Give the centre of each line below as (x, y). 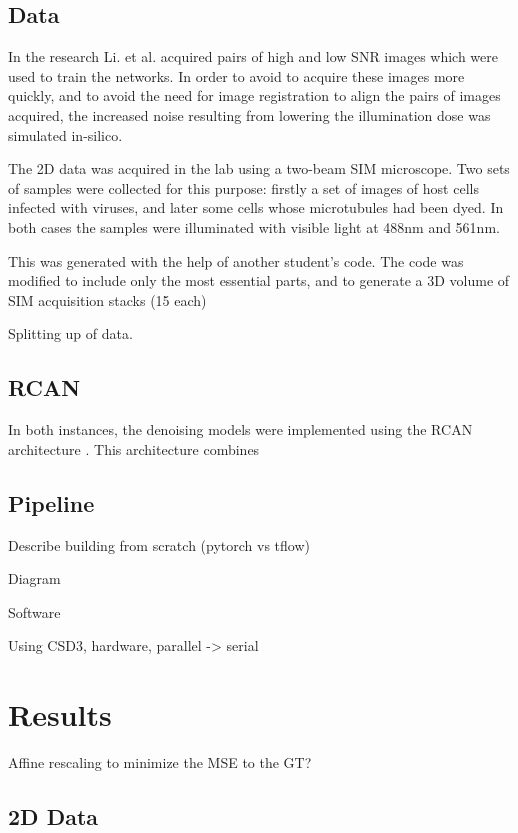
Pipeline (51, 502)
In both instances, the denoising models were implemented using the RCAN (240, 429)
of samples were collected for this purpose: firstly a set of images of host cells (243, 187)
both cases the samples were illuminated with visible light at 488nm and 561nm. (254, 226)
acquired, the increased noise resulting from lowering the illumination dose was (249, 114)
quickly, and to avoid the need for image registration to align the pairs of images (254, 95)
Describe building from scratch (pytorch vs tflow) (159, 544)
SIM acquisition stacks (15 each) (107, 299)
